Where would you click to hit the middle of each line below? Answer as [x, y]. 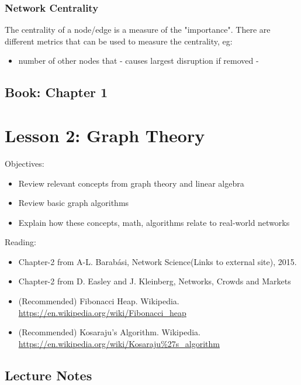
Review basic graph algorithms [74, 203]
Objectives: [25, 163]
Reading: [20, 242]
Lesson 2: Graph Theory [105, 135]
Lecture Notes [49, 375]
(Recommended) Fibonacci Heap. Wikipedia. [99, 301]
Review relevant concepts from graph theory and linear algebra [131, 183]
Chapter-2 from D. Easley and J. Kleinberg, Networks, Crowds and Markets [155, 281]
